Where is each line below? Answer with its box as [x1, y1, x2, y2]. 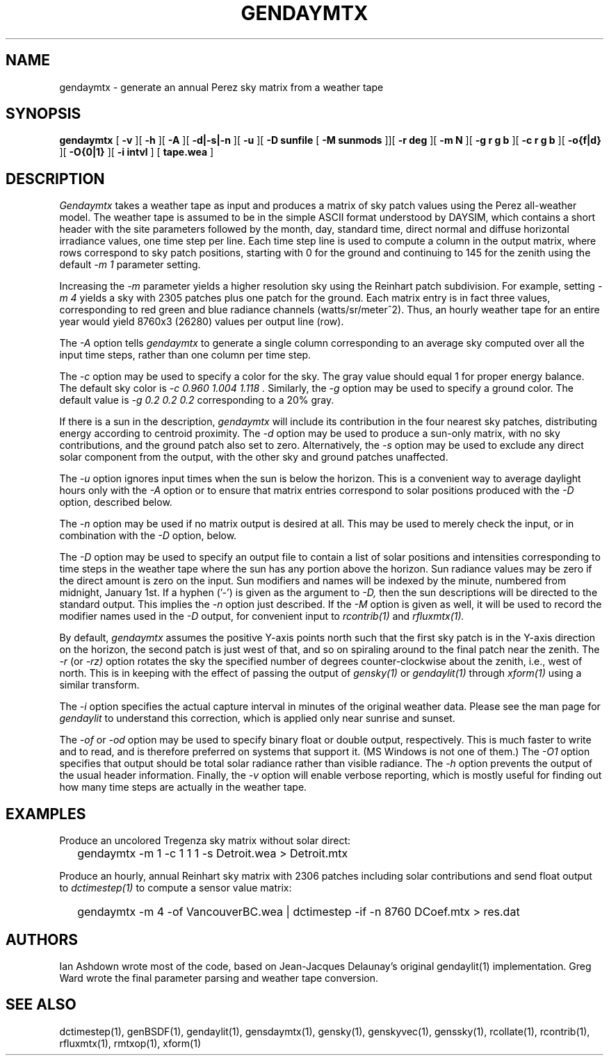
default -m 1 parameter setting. [59, 258, 201, 271]
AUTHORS [6, 930, 79, 948]
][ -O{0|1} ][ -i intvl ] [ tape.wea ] [59, 146, 214, 158]
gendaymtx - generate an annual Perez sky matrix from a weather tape [59, 81, 384, 93]
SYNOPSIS [6, 105, 81, 123]
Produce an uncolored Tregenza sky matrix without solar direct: [59, 834, 351, 847]
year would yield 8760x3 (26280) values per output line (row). [59, 315, 344, 328]
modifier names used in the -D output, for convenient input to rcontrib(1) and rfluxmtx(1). [59, 610, 464, 623]
